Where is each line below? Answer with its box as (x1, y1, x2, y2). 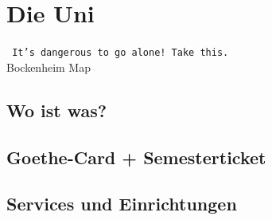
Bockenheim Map (6, 58, 91, 75)
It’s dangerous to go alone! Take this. (12, 47, 229, 59)
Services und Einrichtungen (6, 191, 237, 216)
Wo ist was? (6, 97, 107, 122)
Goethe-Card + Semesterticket (6, 144, 266, 169)
